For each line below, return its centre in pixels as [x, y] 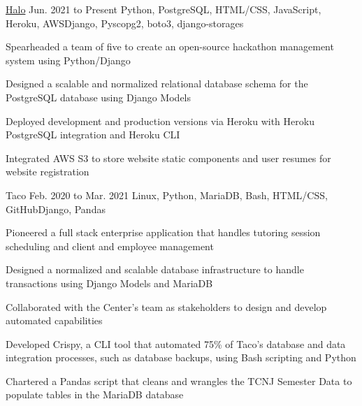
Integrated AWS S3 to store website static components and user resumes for [168, 158]
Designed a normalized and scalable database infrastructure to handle [155, 269]
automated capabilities [54, 320]
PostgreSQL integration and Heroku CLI [93, 135]
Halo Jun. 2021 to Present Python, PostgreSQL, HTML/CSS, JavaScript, [164, 9]
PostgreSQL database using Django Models [99, 97]
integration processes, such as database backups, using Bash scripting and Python [181, 357]
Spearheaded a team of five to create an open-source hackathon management [170, 46]
